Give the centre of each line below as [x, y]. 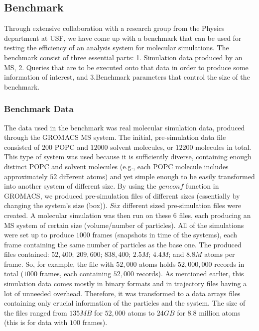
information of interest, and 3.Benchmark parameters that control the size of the [127, 77]
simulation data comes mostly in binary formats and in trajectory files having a [126, 283]
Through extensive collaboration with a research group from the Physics [114, 28]
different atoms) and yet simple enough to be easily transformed [157, 176]
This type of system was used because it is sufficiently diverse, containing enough [128, 157]
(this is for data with [36, 322]
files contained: [27, 254]
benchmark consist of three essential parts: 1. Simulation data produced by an [123, 57]
